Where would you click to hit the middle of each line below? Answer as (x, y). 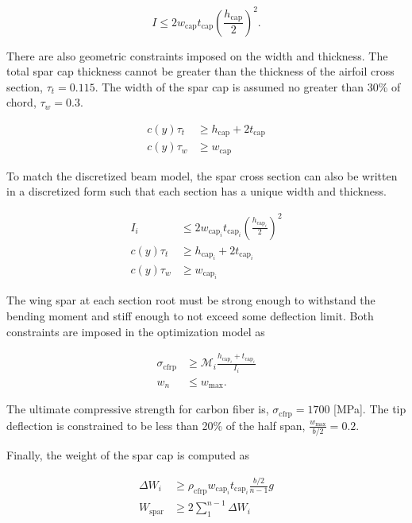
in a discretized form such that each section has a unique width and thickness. (196, 191)
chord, (21, 102)
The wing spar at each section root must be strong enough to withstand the (191, 300)
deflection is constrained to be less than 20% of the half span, (156, 425)
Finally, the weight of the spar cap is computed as (128, 455)
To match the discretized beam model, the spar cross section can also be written (202, 175)
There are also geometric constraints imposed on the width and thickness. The (197, 55)
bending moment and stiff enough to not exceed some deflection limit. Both (190, 316)
